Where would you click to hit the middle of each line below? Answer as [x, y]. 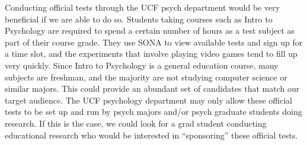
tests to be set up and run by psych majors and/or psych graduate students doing [153, 112]
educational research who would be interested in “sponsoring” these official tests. [151, 135]
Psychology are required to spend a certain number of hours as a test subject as [150, 30]
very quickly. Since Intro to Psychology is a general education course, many [142, 65]
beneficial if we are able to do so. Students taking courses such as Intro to [139, 19]
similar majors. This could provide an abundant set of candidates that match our [152, 88]
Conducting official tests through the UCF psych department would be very [143, 7]
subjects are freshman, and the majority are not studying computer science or [146, 77]
